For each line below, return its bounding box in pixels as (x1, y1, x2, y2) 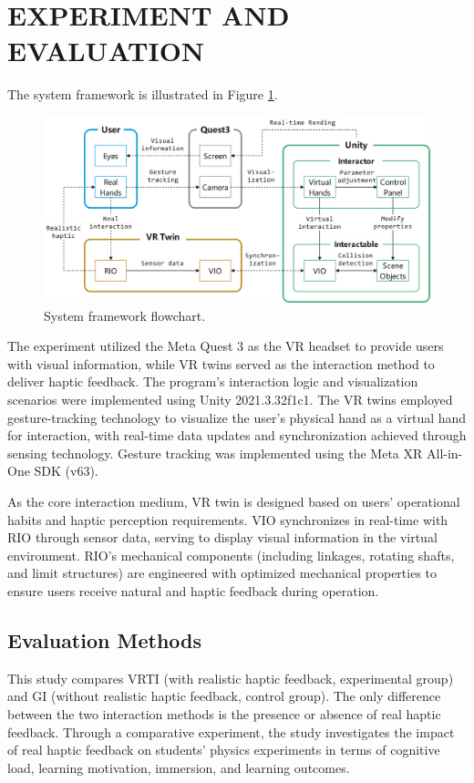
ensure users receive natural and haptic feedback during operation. (7, 581, 379, 600)
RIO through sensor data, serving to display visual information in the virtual (7, 528, 438, 547)
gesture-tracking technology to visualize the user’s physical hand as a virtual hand (7, 407, 467, 427)
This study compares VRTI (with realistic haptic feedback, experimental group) (7, 668, 454, 687)
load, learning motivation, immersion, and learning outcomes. (7, 757, 350, 777)
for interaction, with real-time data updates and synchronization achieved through (7, 426, 467, 445)
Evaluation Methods (7, 625, 202, 654)
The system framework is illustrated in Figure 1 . (7, 85, 278, 104)
